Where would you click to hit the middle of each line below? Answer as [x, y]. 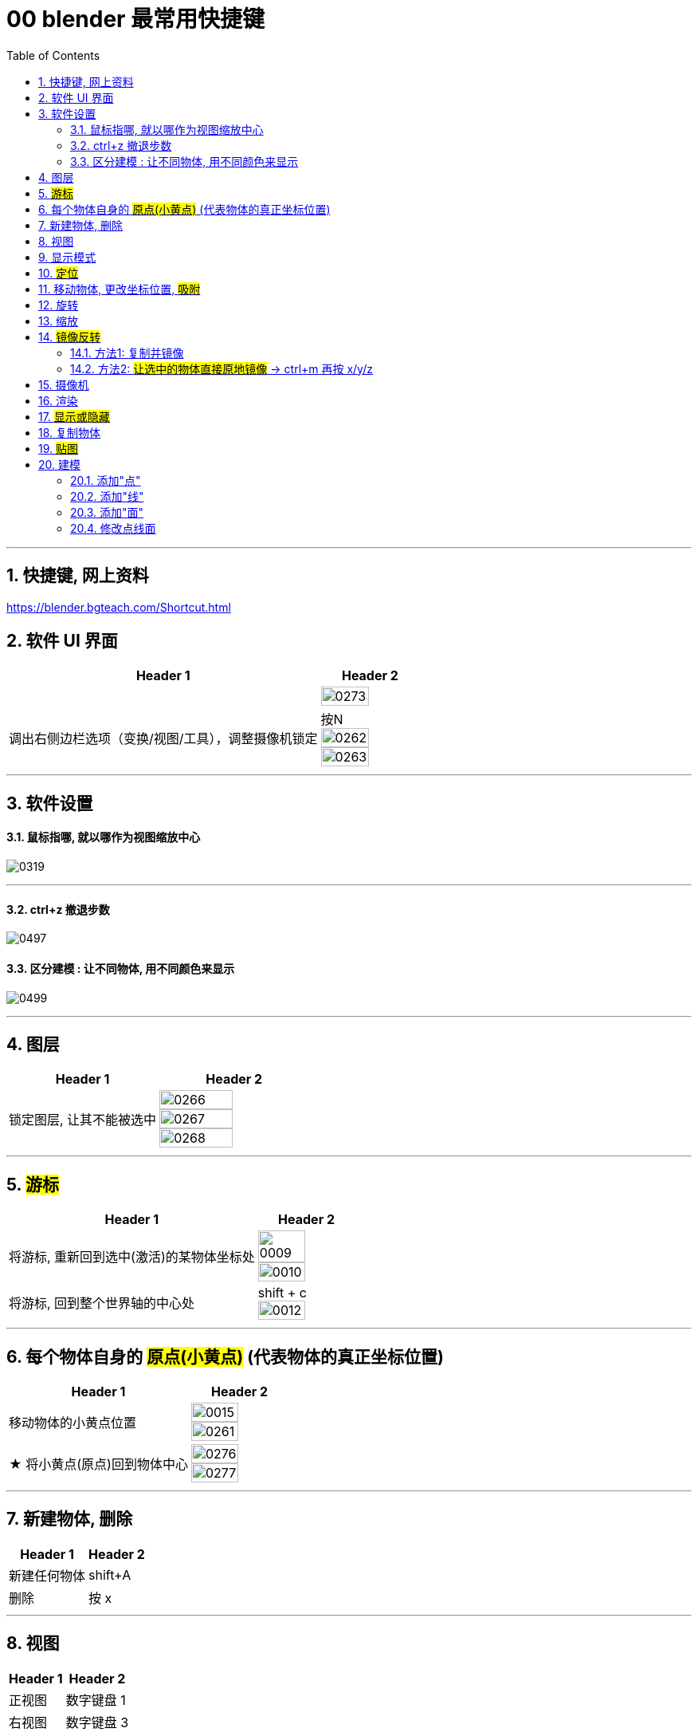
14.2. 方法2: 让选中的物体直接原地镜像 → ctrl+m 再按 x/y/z [222, 368]
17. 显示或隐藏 [74, 416]
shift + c [282, 1293]
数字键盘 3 [97, 1722]
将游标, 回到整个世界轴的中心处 [102, 1303]
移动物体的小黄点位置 [73, 1423]
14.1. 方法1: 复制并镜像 [127, 352]
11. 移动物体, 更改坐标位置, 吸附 [120, 289]
